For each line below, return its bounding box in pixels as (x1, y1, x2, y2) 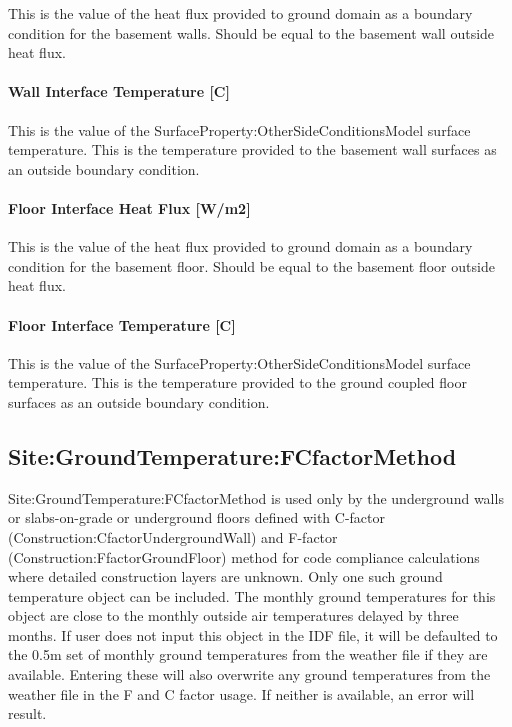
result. (8, 703, 47, 724)
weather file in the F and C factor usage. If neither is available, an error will (8, 683, 475, 704)
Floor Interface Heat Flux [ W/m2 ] (8, 197, 251, 218)
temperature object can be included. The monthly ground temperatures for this (8, 585, 496, 606)
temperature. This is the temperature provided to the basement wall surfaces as (8, 139, 497, 160)
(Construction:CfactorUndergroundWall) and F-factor (8, 526, 338, 547)
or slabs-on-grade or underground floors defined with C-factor (8, 507, 385, 528)
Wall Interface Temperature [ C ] (8, 81, 230, 102)
